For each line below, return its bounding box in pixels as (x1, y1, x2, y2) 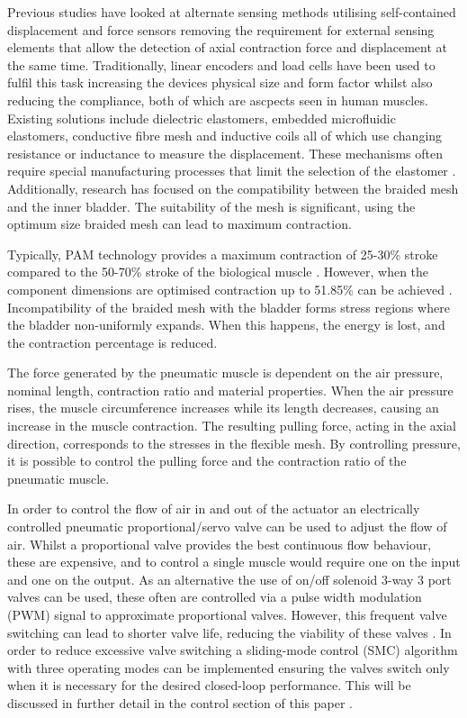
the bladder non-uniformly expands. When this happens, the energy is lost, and (7, 315, 445, 334)
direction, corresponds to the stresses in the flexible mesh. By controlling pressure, (7, 433, 461, 452)
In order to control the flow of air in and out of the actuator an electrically (7, 499, 420, 518)
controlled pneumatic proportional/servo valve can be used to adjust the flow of (7, 517, 447, 536)
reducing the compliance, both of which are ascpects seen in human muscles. (7, 90, 428, 109)
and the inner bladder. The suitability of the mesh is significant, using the (7, 196, 416, 215)
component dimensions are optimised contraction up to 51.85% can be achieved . (7, 279, 453, 298)
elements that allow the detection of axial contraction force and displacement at (7, 38, 448, 57)
